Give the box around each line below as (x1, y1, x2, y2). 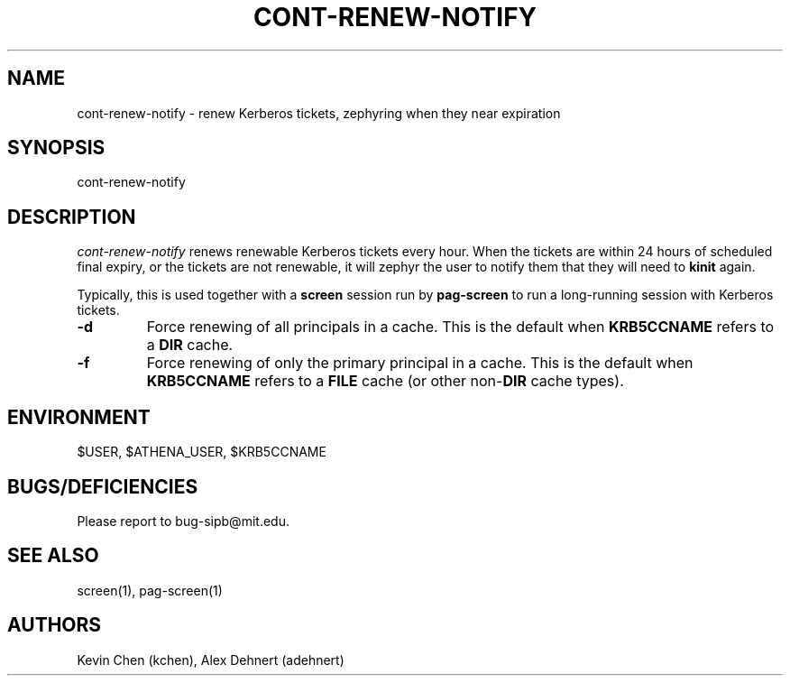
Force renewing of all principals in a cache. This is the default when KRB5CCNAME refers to (146, 318, 775, 337)
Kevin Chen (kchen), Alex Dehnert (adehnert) (77, 651, 344, 668)
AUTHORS (7, 614, 102, 637)
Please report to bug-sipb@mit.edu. (77, 512, 289, 529)
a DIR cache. (146, 336, 234, 355)
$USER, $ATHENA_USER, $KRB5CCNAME (77, 444, 326, 460)
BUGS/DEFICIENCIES (7, 475, 198, 498)
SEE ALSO (7, 544, 99, 568)
